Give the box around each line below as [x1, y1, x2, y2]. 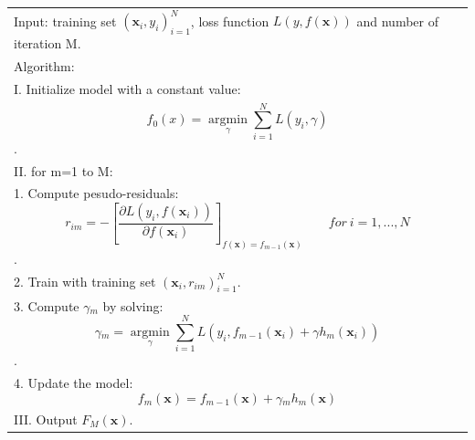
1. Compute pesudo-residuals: [14, 183, 179, 203]
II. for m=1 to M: [14, 161, 113, 180]
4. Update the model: [14, 373, 133, 393]
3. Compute [14, 296, 79, 315]
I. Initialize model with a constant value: [14, 79, 241, 98]
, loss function [190, 11, 269, 30]
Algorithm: [14, 56, 75, 75]
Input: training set [14, 11, 117, 30]
